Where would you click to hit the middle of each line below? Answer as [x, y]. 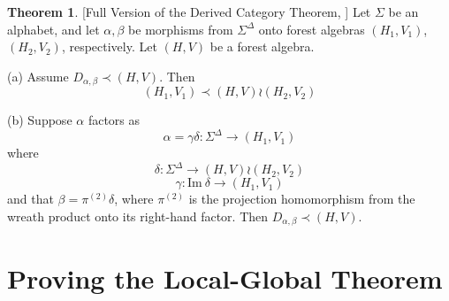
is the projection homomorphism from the [302, 199]
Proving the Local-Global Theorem [225, 278]
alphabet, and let [53, 29]
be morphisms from [181, 29]
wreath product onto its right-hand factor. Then [138, 216]
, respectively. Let [109, 46]
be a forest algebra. [262, 46]
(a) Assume [38, 76]
